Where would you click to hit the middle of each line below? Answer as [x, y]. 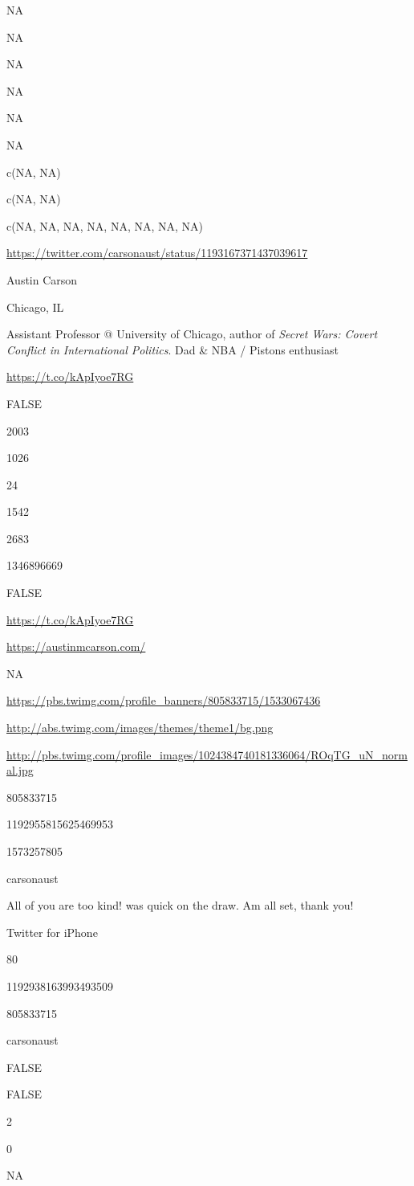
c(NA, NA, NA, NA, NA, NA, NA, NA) [105, 225]
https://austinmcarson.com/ [76, 646]
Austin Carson [42, 279]
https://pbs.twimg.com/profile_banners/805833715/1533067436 [164, 700]
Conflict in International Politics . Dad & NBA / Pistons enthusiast [172, 349]
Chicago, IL [35, 307]
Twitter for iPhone [52, 932]
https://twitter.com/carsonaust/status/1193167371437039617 [157, 253]
